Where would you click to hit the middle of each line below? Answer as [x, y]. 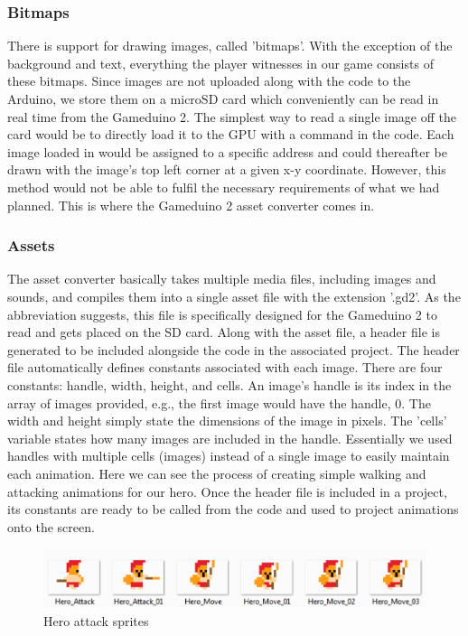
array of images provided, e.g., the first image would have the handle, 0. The [219, 402]
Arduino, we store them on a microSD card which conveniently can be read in [223, 98]
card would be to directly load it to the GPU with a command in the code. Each [231, 134]
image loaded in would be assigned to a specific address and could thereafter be [227, 151]
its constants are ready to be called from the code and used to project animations [233, 509]
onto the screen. [51, 526]
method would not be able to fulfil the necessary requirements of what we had [224, 187]
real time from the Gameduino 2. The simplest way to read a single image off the [232, 116]
